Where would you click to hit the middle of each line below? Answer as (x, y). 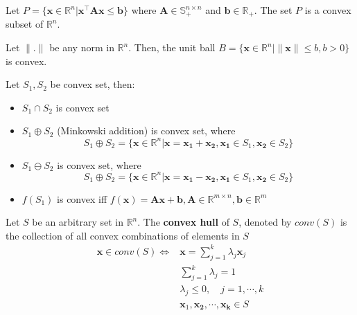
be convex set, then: (93, 84)
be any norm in (82, 47)
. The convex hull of (183, 222)
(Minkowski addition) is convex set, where (146, 130)
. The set (273, 10)
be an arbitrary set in (78, 222)
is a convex (328, 10)
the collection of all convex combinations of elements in (123, 235)
